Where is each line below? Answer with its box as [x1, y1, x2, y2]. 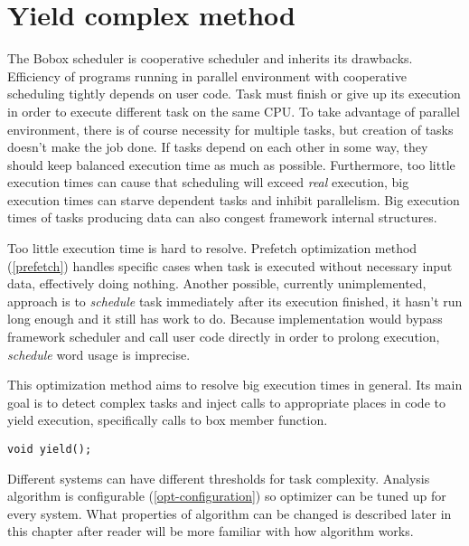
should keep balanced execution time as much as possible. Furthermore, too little [7, 155, 455, 174]
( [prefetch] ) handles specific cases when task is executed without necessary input [7, 256, 453, 275]
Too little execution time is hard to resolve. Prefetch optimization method [7, 239, 417, 258]
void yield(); [7, 443, 92, 456]
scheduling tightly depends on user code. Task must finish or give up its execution [7, 84, 461, 103]
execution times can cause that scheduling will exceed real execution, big [7, 173, 409, 192]
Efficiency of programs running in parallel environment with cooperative [7, 66, 407, 85]
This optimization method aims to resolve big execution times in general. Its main [7, 375, 463, 394]
